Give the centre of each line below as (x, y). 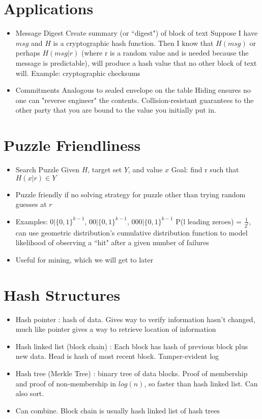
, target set (105, 169)
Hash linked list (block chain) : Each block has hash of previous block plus (132, 346)
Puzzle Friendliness (72, 145)
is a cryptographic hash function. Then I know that (133, 43)
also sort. (30, 393)
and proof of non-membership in (66, 383)
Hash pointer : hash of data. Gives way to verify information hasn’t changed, (135, 319)
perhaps (28, 53)
